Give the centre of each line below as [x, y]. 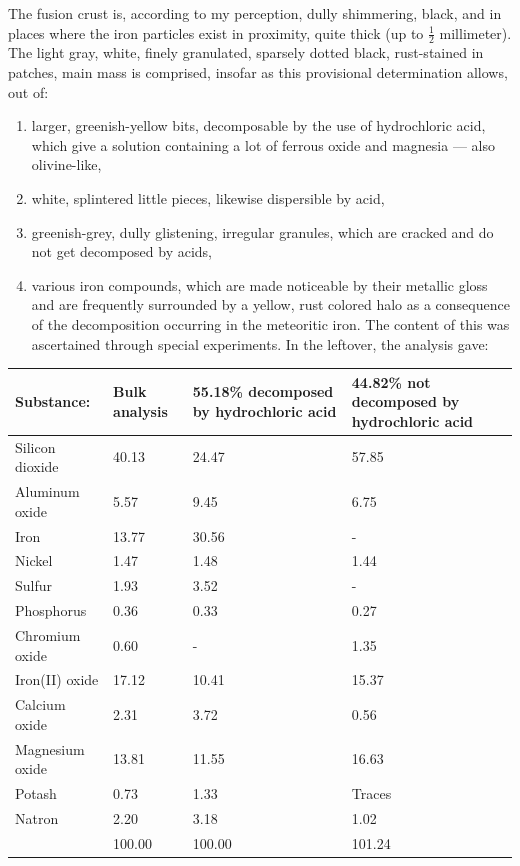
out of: [28, 91]
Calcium [40, 704]
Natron [37, 817]
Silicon [35, 446]
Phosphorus [51, 610]
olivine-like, [66, 164]
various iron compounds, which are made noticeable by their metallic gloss [259, 284]
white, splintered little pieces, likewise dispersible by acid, [208, 197]
